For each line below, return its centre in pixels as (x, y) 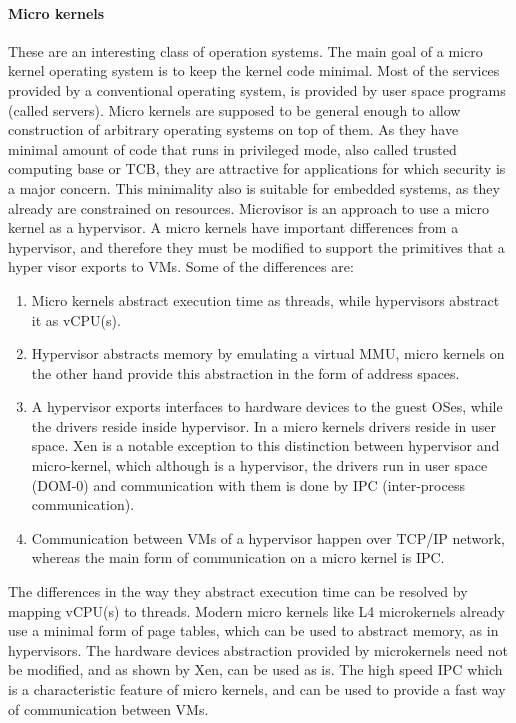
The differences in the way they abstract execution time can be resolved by (238, 591)
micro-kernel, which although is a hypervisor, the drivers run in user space (259, 465)
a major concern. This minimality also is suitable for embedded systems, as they (254, 187)
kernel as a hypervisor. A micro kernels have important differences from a (233, 227)
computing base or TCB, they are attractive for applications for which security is (257, 168)
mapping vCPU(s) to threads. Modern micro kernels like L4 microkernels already (256, 610)
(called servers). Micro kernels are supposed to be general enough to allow (234, 109)
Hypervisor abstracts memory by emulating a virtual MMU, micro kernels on (268, 353)
